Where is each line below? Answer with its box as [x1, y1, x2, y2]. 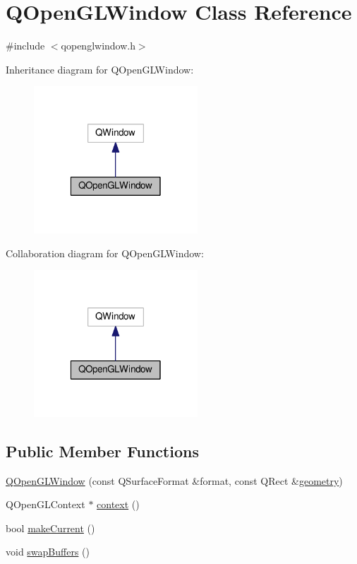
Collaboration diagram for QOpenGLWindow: [6, 245, 204, 260]
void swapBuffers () [6, 544, 90, 559]
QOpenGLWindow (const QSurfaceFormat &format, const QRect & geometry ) [6, 473, 343, 488]
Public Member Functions [6, 440, 199, 462]
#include [6, 38, 45, 53]
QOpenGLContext [6, 497, 85, 512]
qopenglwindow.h [61, 38, 135, 53]
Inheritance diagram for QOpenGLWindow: [6, 61, 194, 76]
